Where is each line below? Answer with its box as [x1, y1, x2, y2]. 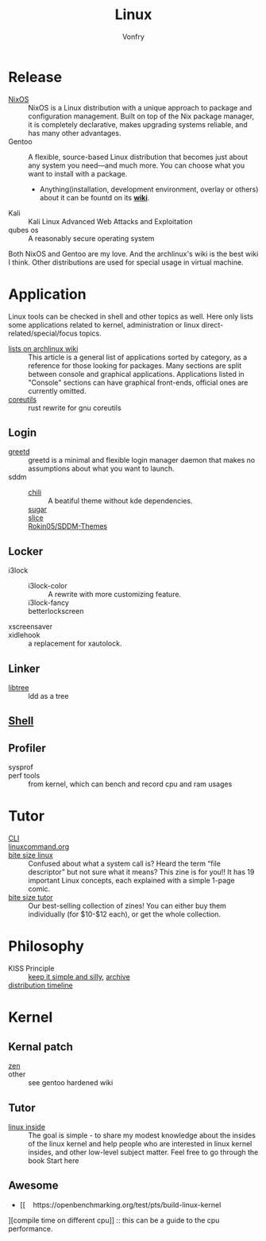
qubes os [8, 225, 39, 235]
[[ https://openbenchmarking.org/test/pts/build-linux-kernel [19, 1200, 222, 1209]
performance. [8, 1224, 53, 1233]
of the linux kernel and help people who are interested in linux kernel [28, 1138, 253, 1148]
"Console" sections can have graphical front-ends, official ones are [28, 378, 249, 387]
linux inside [8, 1122, 46, 1131]
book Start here [28, 1155, 79, 1165]
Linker [8, 661, 40, 675]
